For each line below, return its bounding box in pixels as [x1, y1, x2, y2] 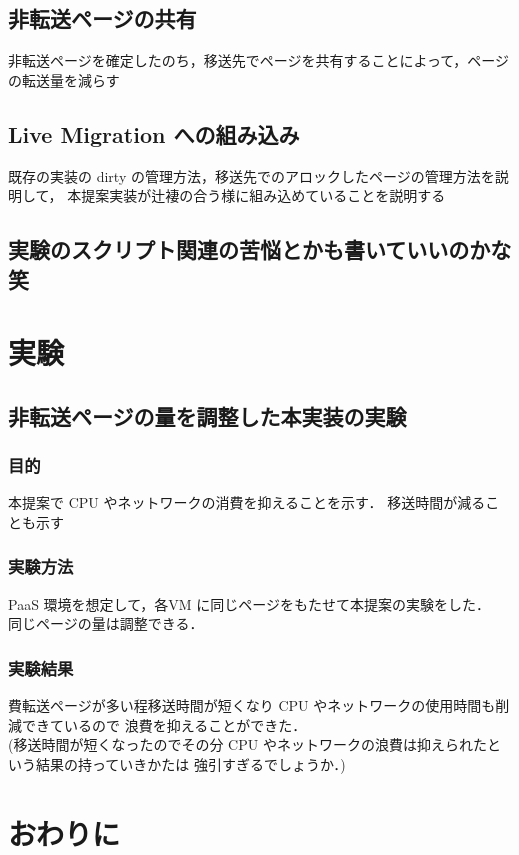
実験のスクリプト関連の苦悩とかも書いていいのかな [8, 234, 512, 265]
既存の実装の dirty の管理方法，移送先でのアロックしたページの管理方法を [8, 165, 495, 186]
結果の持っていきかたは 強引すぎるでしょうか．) [35, 753, 346, 774]
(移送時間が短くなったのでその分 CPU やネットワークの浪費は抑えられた [8, 734, 487, 755]
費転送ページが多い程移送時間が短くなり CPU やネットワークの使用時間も [8, 695, 496, 716]
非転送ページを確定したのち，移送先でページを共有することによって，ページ [8, 50, 510, 71]
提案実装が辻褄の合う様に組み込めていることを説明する [81, 185, 446, 206]
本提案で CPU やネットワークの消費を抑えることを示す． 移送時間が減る [8, 492, 486, 513]
